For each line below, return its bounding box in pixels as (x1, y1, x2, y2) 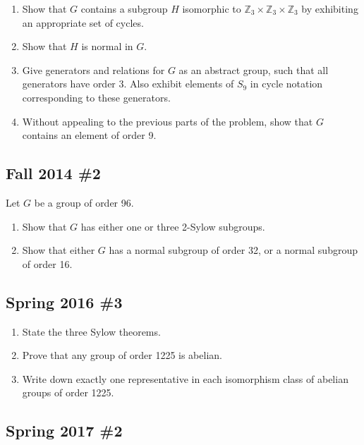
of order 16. (22, 256, 73, 271)
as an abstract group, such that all (178, 62, 329, 77)
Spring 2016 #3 (6, 291, 123, 312)
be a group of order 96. (34, 195, 134, 209)
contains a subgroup (80, 1, 168, 16)
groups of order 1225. (22, 385, 114, 400)
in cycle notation (250, 76, 323, 91)
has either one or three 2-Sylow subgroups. (80, 219, 265, 233)
